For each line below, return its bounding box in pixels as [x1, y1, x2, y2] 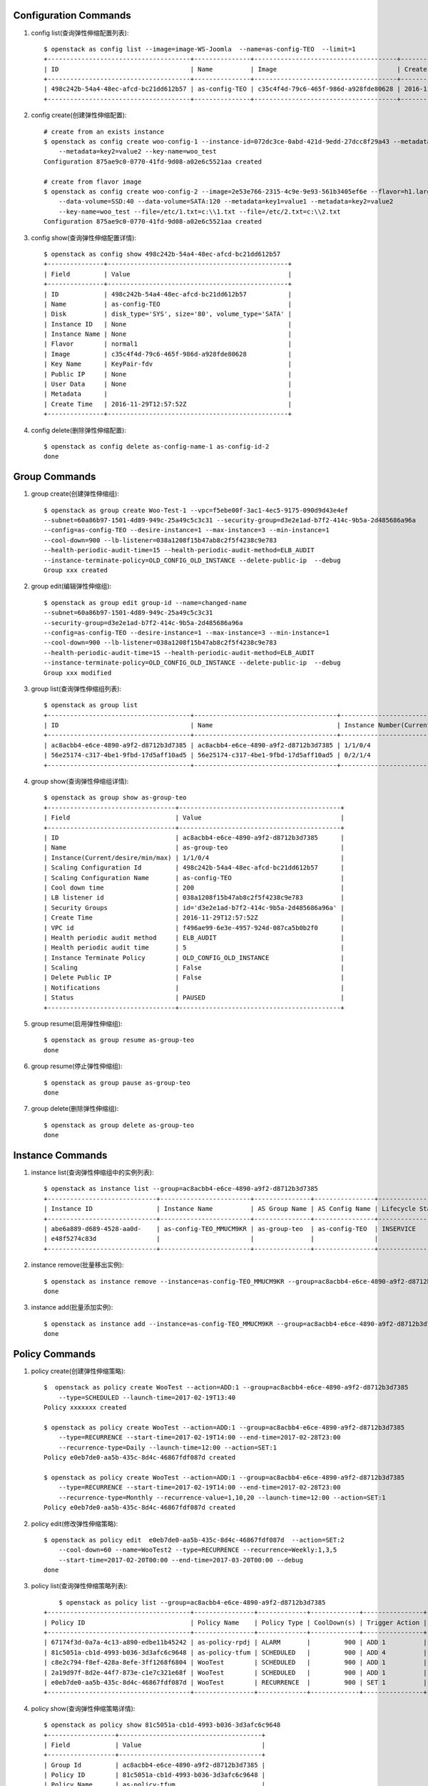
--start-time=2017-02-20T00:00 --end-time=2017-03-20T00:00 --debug [58, 1556, 303, 1564]
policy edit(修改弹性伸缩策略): [31, 1519, 118, 1528]
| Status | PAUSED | [44, 994, 345, 1002]
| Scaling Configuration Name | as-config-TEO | [44, 874, 345, 882]
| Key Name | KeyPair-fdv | [44, 360, 292, 368]
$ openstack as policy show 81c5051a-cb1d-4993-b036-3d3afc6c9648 [44, 1721, 281, 1729]
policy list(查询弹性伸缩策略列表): [31, 1582, 128, 1590]
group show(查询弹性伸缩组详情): [31, 777, 129, 786]
